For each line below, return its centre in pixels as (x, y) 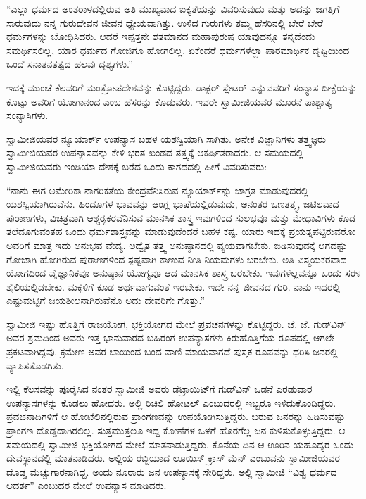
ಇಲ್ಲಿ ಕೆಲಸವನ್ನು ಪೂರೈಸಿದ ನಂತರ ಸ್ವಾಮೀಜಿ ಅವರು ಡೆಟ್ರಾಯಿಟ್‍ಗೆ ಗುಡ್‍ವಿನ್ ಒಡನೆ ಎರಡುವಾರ (159, 389)
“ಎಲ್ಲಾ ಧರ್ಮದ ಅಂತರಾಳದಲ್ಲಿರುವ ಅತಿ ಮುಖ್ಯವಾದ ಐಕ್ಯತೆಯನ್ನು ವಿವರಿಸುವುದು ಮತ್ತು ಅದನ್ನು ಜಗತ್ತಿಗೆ (173, 8)
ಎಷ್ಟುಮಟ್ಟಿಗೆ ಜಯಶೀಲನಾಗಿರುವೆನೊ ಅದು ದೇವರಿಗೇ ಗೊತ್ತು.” (106, 300)
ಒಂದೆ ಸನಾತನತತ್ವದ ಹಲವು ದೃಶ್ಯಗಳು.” (70, 64)
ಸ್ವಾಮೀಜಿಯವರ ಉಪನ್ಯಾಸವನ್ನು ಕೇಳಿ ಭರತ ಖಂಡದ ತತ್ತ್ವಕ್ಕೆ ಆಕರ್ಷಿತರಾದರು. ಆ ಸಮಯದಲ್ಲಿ (155, 152)
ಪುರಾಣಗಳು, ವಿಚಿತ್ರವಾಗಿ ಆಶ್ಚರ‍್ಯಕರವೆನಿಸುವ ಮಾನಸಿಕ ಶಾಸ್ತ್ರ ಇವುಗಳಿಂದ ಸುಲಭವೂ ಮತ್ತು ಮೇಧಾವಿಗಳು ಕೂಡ (181, 217)
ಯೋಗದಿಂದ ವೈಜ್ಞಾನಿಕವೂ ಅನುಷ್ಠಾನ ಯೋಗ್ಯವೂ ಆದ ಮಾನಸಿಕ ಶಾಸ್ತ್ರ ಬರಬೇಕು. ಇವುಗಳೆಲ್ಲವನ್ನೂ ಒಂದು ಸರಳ (184, 273)
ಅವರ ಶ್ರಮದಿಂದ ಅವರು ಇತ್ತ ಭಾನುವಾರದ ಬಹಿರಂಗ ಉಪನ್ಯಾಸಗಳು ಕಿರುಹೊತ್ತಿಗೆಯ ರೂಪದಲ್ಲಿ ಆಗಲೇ (171, 337)
